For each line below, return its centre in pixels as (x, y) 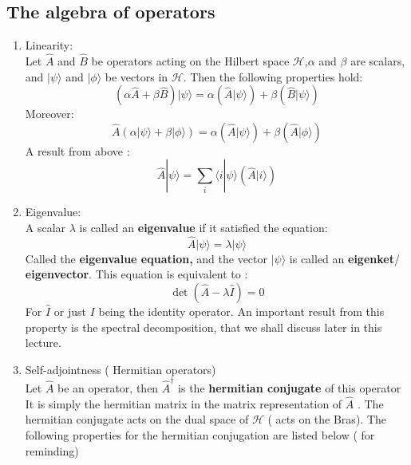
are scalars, (378, 61)
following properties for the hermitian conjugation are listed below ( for (200, 435)
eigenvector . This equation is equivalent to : (136, 274)
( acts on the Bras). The (327, 419)
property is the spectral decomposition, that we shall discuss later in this (204, 327)
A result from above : (77, 150)
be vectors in (136, 76)
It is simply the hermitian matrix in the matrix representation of (184, 403)
